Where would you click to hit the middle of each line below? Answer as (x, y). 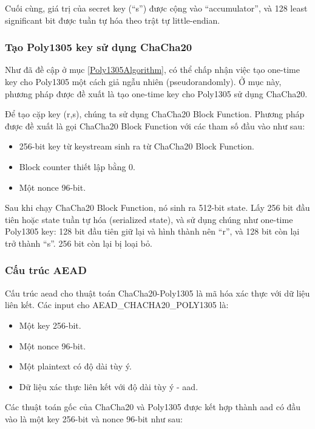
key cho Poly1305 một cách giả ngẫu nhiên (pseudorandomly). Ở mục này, (143, 81)
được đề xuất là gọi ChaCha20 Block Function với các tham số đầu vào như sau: (155, 125)
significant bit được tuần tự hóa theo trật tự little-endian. (113, 20)
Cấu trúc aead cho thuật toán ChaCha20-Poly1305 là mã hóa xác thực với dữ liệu (157, 293)
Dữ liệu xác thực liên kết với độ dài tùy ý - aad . (109, 386)
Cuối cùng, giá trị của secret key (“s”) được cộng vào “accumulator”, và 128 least (156, 8)
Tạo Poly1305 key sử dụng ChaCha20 (99, 47)
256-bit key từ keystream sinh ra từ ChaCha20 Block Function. (137, 146)
